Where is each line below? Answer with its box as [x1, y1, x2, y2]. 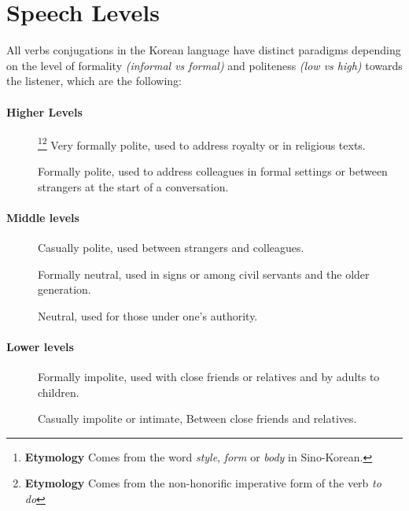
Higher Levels [6, 103, 83, 120]
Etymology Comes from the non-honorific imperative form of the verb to [24, 475, 381, 491]
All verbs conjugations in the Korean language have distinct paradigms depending [6, 42, 401, 58]
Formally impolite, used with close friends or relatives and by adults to [38, 368, 380, 385]
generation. [38, 281, 91, 298]
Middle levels [6, 209, 79, 225]
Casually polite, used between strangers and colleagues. [38, 239, 304, 255]
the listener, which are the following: [6, 72, 182, 89]
